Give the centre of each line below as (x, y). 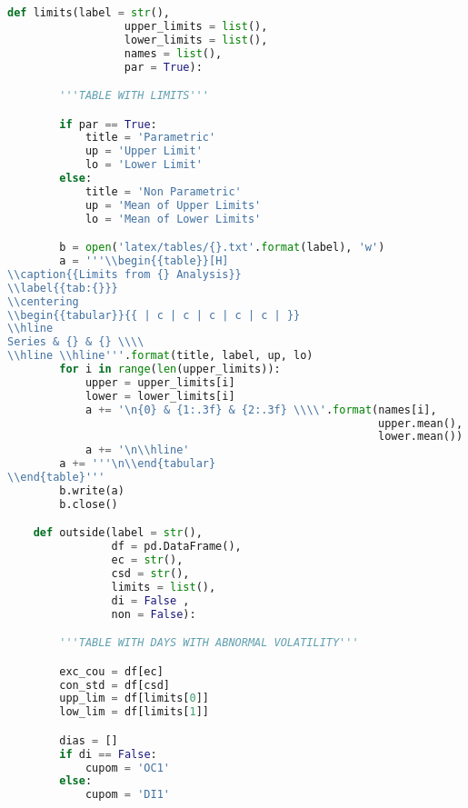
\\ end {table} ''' (56, 478)
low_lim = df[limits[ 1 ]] (134, 712)
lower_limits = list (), (196, 40)
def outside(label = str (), (118, 533)
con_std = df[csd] (115, 685)
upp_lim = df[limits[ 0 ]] (134, 698)
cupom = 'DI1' (127, 795)
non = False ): (154, 614)
